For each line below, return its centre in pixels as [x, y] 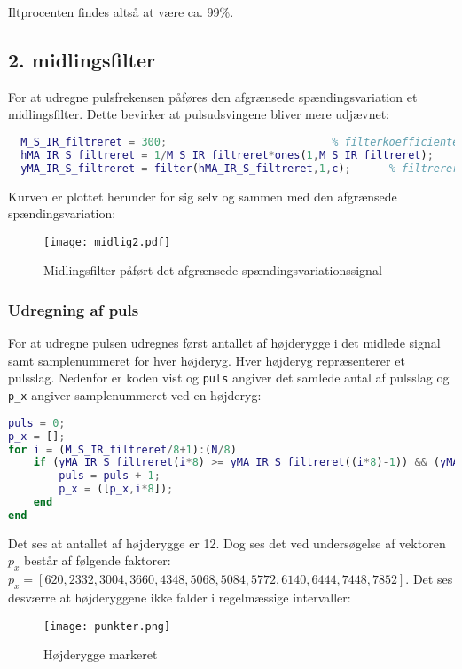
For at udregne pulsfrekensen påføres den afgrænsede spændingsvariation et [213, 96]
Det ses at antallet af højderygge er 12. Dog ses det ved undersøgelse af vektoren [227, 543]
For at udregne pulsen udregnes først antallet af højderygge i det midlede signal [224, 343]
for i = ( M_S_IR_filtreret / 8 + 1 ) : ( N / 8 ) [122, 449]
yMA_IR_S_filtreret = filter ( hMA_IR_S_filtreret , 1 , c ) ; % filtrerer [240, 168]
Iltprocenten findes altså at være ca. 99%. [121, 12]
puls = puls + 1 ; [110, 476]
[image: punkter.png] [107, 626]
